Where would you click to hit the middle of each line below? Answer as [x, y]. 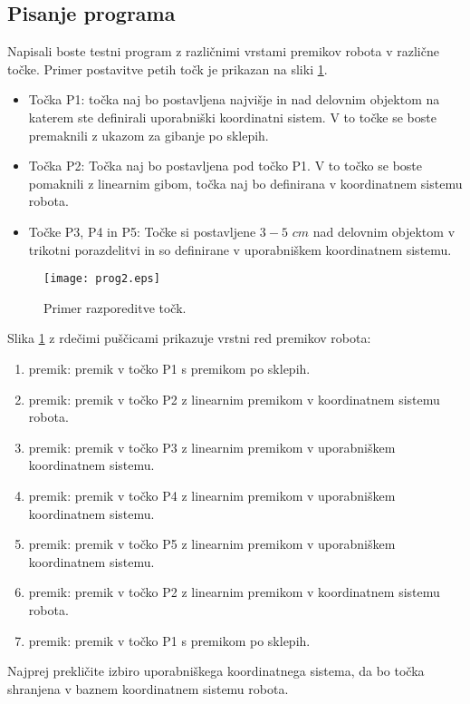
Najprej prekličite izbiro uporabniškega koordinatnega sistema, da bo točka [216, 671]
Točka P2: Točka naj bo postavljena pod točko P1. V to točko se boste [225, 166]
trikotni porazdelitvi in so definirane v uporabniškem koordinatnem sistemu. [240, 249]
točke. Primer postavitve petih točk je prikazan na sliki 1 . [168, 68]
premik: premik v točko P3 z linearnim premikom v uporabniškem [212, 447]
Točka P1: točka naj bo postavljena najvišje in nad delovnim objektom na [234, 99]
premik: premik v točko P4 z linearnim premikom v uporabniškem [212, 495]
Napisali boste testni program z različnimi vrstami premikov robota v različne [223, 51]
